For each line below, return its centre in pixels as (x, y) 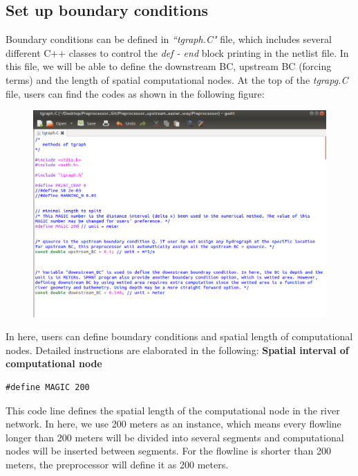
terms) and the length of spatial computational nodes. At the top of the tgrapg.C (177, 79)
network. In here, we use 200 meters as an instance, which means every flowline (173, 424)
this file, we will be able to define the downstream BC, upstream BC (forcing (169, 66)
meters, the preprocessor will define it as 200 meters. (117, 465)
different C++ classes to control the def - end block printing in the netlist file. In (177, 52)
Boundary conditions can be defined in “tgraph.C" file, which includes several (169, 39)
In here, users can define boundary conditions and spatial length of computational (179, 336)
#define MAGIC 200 (48, 388)
